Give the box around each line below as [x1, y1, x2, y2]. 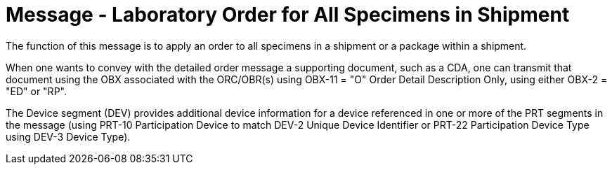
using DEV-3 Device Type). [6, 130, 131, 143]
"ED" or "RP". [6, 85, 67, 97]
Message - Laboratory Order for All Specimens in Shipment [6, 3, 570, 27]
